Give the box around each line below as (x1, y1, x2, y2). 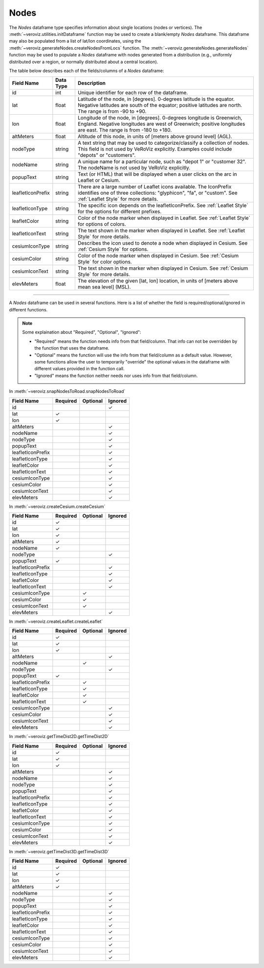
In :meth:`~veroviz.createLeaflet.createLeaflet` (9, 618, 103, 624)
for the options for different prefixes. (77, 208, 162, 215)
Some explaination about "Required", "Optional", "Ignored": (22, 329, 141, 335)
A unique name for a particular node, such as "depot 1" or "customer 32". (77, 158, 246, 165)
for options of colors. (77, 221, 127, 228)
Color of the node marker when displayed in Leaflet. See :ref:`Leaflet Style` (77, 215, 250, 222)
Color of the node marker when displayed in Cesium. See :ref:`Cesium (77, 253, 239, 259)
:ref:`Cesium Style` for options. (77, 246, 149, 253)
